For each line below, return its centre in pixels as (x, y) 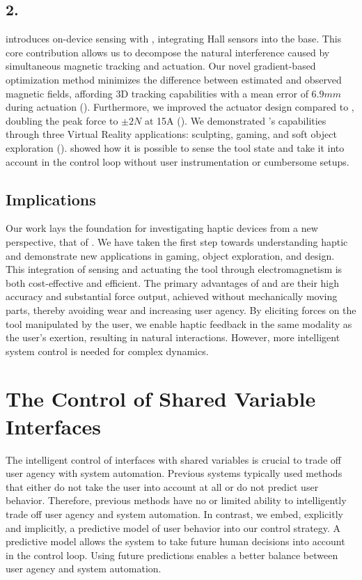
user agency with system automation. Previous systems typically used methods (174, 473)
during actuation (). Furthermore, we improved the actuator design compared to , (180, 107)
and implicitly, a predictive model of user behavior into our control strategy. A (173, 527)
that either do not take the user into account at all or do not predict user (162, 486)
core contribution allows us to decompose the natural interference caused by (168, 52)
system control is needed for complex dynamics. (107, 351)
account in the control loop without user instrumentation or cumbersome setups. (178, 161)
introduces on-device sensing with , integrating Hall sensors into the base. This (174, 39)
